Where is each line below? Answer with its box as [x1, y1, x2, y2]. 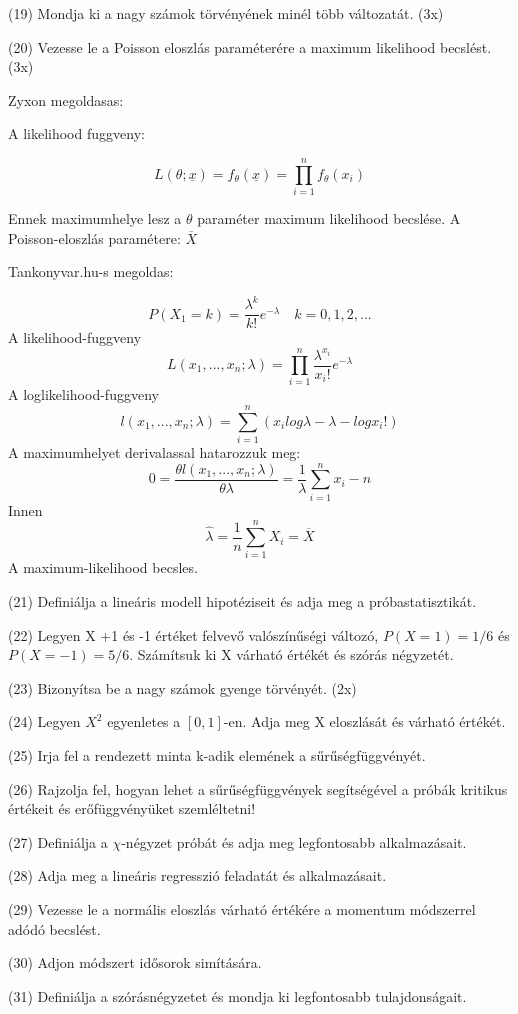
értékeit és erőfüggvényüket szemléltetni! [8, 798, 256, 819]
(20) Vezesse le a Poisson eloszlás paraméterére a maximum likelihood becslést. [8, 36, 492, 57]
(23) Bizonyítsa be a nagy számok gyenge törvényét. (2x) [8, 677, 357, 698]
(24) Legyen [8, 711, 81, 732]
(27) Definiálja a [8, 831, 108, 852]
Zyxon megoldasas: [8, 89, 124, 110]
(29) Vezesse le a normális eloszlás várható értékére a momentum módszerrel [8, 899, 476, 920]
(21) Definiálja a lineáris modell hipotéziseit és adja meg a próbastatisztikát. [8, 591, 477, 612]
